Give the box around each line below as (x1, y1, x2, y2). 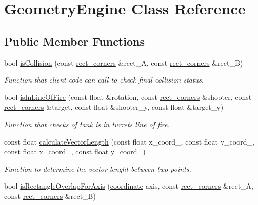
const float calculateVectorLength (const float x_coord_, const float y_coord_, (4, 136, 254, 147)
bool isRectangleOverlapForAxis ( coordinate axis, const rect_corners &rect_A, (4, 180, 254, 191)
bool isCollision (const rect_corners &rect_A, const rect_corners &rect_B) (4, 57, 243, 68)
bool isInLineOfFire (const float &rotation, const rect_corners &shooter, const (4, 91, 252, 102)
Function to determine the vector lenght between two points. (4, 163, 191, 174)
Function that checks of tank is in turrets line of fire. (4, 118, 170, 129)
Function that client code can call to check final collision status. (4, 74, 204, 85)
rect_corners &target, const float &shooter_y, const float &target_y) (4, 101, 224, 112)
